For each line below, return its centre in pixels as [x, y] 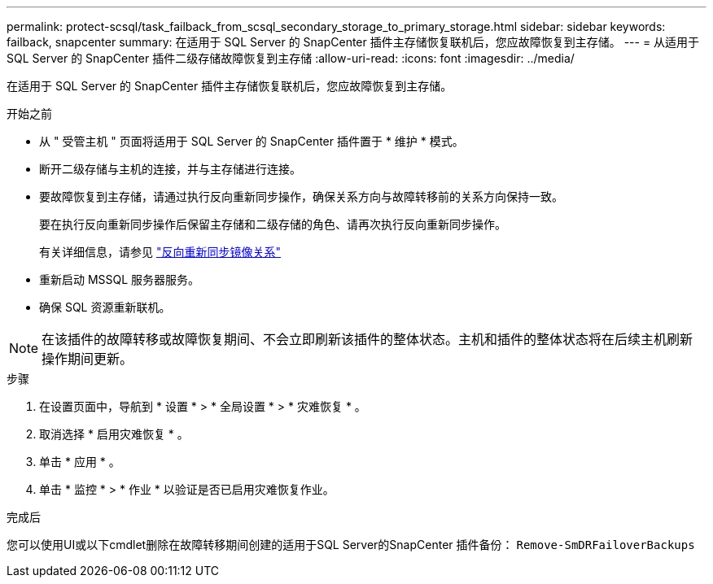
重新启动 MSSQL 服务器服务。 [120, 279]
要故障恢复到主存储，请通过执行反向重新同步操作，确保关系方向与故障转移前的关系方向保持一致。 [301, 196]
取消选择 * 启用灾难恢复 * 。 [114, 434]
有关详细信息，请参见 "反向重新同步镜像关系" [160, 252]
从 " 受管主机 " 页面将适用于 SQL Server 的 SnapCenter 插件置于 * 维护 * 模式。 [252, 141]
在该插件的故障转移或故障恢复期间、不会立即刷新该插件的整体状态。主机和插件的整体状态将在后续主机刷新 [367, 339]
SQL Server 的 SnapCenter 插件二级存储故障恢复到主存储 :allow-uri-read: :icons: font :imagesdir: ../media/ [291, 58]
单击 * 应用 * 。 [80, 462]
